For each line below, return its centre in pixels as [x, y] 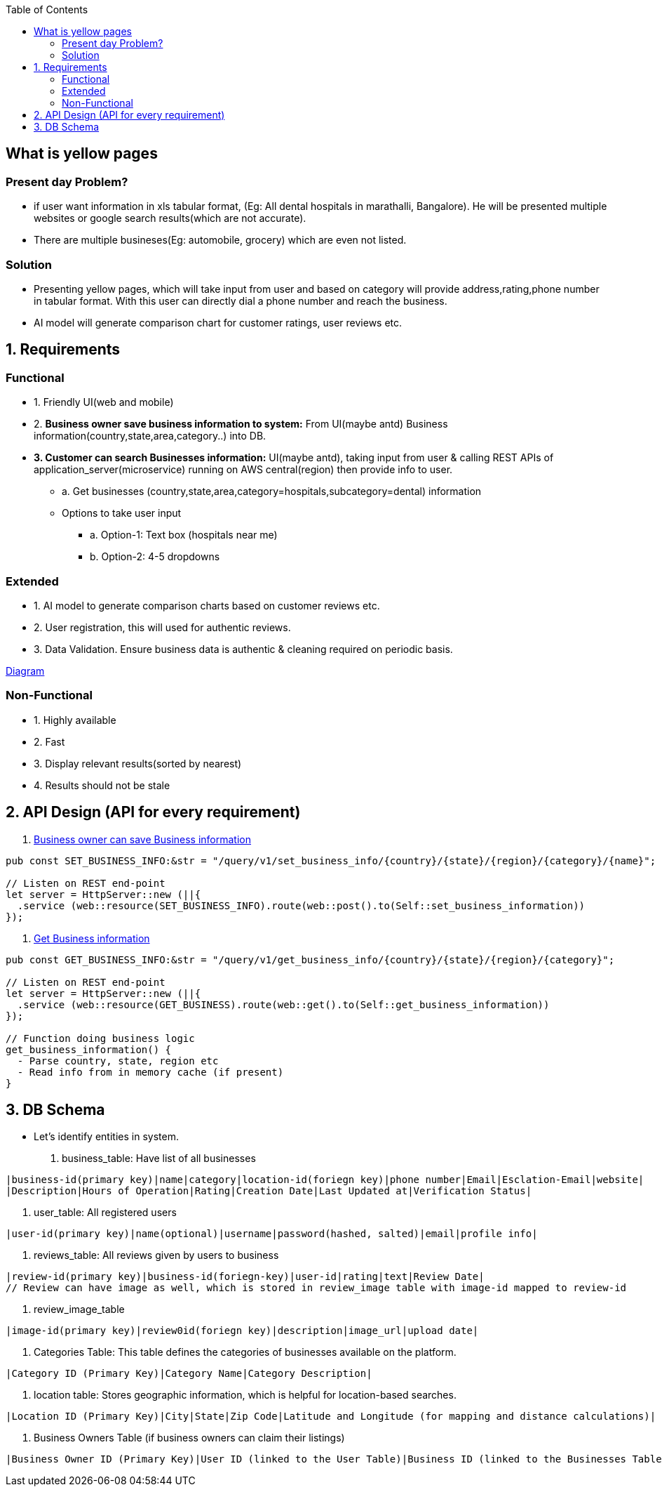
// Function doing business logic [100, 1038]
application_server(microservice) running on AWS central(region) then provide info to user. [243, 470]
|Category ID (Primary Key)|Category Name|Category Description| [189, 1374]
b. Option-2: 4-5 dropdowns [155, 557]
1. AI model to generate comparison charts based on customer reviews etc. [207, 605]
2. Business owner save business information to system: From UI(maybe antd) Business [241, 424]
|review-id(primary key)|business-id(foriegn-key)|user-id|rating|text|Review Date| [245, 1277]
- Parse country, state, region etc [118, 1061]
